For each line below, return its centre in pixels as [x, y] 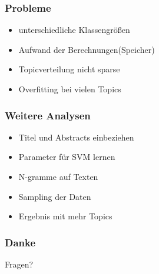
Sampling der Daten [55, 196]
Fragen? [19, 264]
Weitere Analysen [48, 115]
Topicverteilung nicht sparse [69, 69]
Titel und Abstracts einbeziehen [76, 137]
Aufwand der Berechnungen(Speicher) [87, 49]
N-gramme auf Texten [58, 176]
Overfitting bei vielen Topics [70, 89]
